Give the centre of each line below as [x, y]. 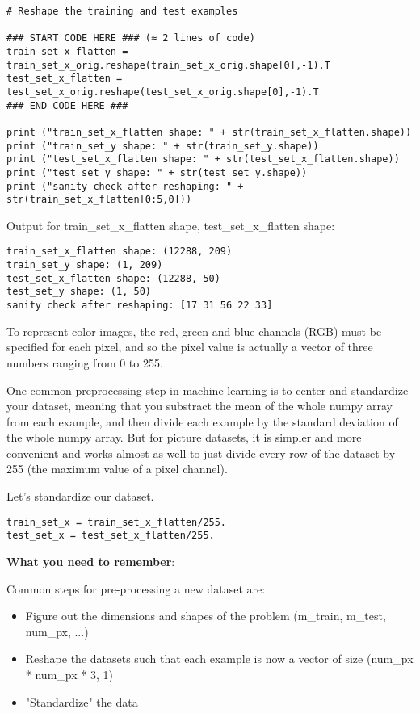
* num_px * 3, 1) [69, 674]
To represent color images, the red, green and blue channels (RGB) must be [194, 331]
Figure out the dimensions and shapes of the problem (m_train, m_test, [206, 616]
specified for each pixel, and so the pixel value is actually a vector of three [190, 347]
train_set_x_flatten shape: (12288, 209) [120, 252]
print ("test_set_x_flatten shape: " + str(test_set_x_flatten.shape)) [203, 159]
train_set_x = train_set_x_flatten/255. [117, 522]
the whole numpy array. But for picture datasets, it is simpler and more [184, 437]
